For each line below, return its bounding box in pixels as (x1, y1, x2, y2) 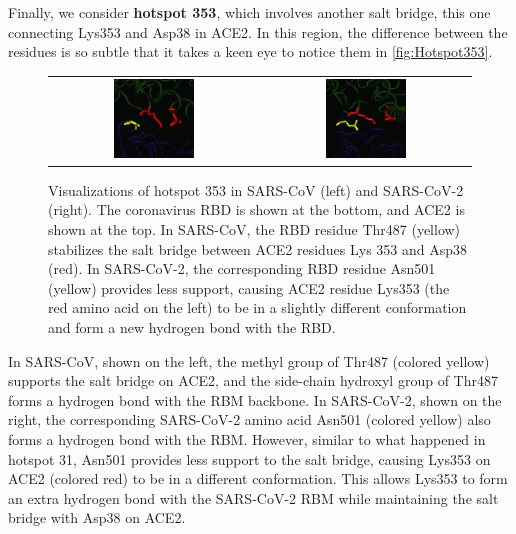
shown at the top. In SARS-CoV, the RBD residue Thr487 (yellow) (48, 219, 461, 239)
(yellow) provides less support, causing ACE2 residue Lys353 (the (48, 277, 450, 298)
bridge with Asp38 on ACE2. (8, 507, 186, 528)
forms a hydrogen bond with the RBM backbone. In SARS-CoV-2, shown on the (8, 389, 502, 410)
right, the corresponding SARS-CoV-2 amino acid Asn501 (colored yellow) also (8, 409, 491, 430)
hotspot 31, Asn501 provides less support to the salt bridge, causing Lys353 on (8, 448, 491, 469)
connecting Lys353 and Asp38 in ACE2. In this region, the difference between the (8, 21, 508, 42)
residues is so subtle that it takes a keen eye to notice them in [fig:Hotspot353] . (8, 41, 493, 62)
